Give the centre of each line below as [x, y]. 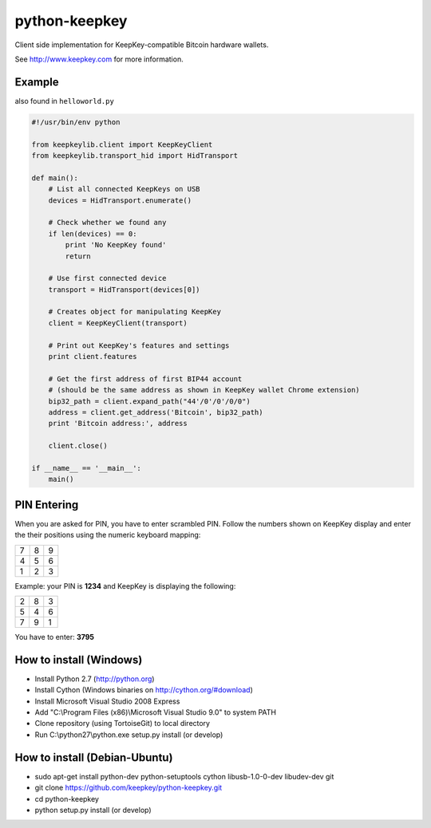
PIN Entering [47, 505]
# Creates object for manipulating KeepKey [134, 312]
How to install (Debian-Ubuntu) [94, 757]
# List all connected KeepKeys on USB [124, 189]
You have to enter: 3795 [55, 637]
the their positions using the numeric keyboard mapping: [108, 535]
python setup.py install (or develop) [93, 810]
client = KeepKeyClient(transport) [118, 323]
